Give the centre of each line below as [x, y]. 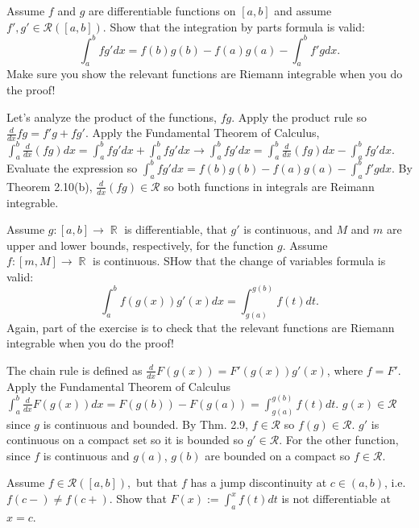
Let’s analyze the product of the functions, [112, 116]
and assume [303, 10]
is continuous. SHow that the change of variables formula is [239, 261]
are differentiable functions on [162, 10]
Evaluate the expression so [72, 167]
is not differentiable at [336, 499]
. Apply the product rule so [299, 116]
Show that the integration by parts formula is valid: [237, 26]
